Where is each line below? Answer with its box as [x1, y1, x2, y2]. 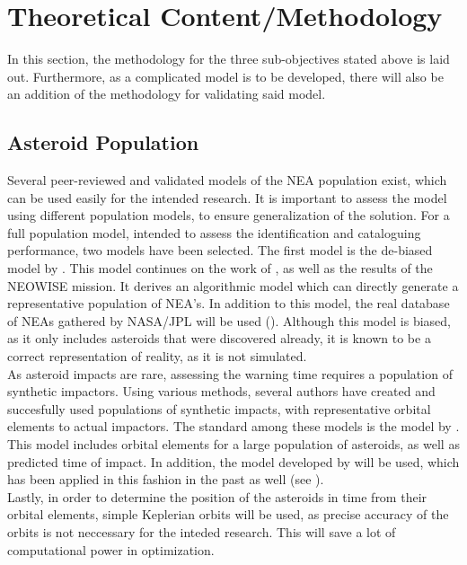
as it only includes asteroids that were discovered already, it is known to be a [7, 329, 431, 348]
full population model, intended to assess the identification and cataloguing [7, 223, 421, 242]
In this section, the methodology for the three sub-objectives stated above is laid [7, 49, 450, 68]
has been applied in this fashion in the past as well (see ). [7, 470, 324, 489]
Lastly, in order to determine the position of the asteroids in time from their [7, 487, 427, 506]
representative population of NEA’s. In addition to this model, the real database [7, 294, 450, 313]
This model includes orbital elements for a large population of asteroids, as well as [7, 435, 460, 454]
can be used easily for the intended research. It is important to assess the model [7, 188, 447, 207]
